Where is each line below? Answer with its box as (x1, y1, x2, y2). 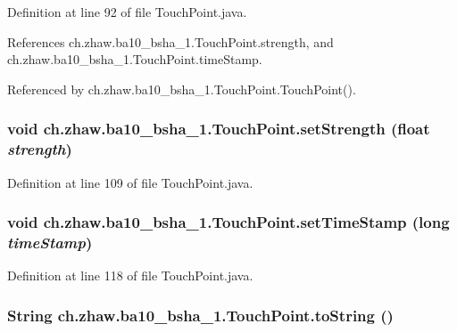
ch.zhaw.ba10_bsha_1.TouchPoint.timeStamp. (7, 50, 262, 69)
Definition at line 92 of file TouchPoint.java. (7, 3, 247, 20)
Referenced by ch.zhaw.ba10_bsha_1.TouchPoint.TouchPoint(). (7, 79, 356, 98)
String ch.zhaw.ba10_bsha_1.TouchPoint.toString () (7, 304, 394, 326)
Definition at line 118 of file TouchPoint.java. (7, 266, 253, 285)
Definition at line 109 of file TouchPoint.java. (7, 173, 253, 191)
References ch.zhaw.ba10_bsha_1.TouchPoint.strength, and (7, 32, 334, 51)
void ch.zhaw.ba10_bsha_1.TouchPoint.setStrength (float (7, 117, 430, 140)
